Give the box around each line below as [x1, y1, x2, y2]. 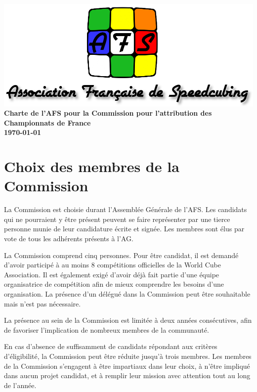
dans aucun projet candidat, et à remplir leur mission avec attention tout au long [4, 370, 251, 381]
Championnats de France [4, 117, 91, 128]
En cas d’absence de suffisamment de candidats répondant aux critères [4, 341, 217, 351]
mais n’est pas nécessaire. [4, 298, 81, 308]
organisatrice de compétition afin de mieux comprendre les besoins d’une [4, 279, 224, 289]
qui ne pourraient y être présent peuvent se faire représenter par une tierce [4, 214, 230, 224]
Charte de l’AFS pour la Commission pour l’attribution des [4, 108, 212, 118]
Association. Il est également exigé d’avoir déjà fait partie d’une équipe [4, 269, 219, 279]
